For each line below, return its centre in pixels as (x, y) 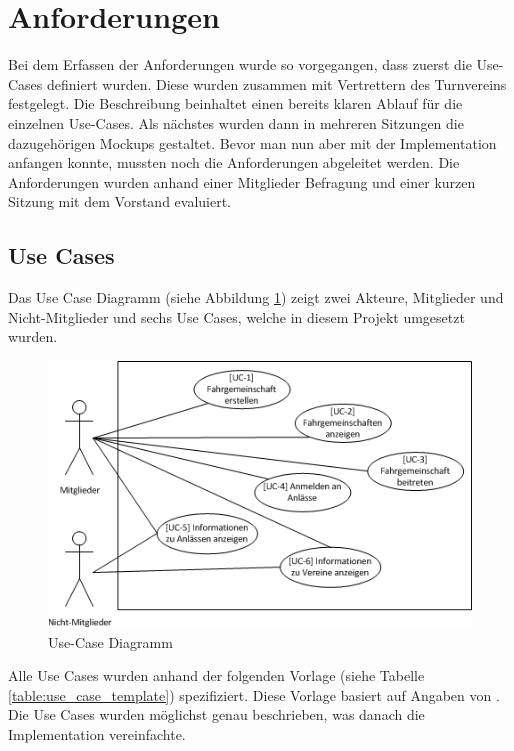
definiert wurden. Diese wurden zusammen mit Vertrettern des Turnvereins (277, 83)
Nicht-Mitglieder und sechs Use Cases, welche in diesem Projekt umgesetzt (236, 316)
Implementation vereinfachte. (97, 734)
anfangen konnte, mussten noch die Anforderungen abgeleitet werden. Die (234, 162)
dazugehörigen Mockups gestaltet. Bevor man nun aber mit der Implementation (252, 142)
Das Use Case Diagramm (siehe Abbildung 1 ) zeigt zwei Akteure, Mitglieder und (256, 297)
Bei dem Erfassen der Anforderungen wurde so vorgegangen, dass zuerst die (240, 64)
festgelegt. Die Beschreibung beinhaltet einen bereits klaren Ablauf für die (235, 103)
